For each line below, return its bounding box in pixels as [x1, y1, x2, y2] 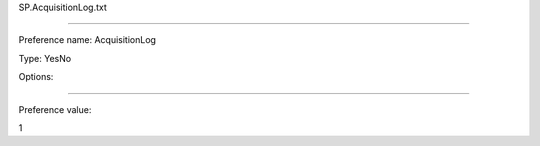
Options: [18, 71, 54, 83]
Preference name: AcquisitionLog [18, 34, 157, 46]
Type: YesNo [18, 52, 72, 64]
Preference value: [18, 103, 92, 115]
